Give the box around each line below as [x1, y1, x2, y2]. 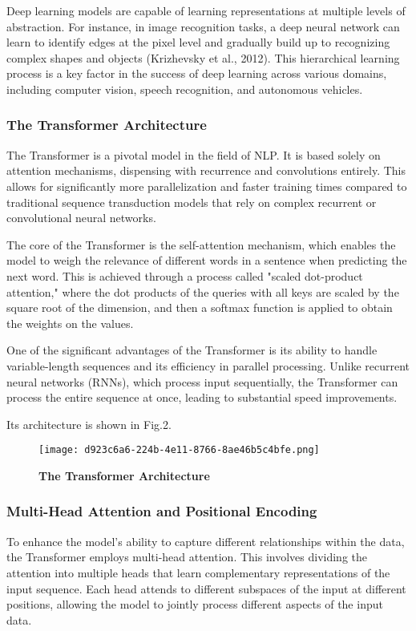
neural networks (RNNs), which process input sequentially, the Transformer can [6, 373, 398, 390]
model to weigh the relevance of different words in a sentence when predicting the [6, 252, 407, 269]
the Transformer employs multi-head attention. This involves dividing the [6, 548, 368, 565]
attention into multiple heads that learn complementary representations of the [6, 564, 390, 580]
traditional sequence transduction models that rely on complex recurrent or [6, 193, 377, 210]
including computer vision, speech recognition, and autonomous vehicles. [6, 80, 363, 97]
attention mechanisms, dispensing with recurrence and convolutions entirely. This [6, 162, 406, 179]
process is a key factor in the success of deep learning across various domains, [6, 65, 387, 82]
